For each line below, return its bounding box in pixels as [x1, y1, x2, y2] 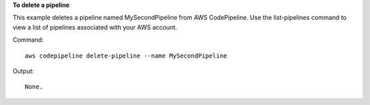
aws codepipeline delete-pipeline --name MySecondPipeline [25, 51, 227, 60]
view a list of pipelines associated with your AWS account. [12, 23, 177, 31]
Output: [12, 67, 34, 75]
